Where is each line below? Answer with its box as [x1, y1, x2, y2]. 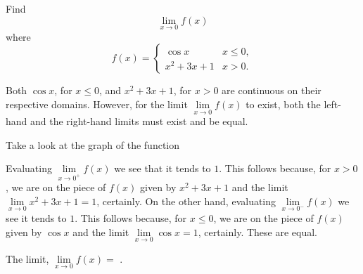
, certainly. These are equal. [198, 224, 318, 239]
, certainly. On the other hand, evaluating [96, 193, 276, 208]
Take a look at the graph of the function [6, 137, 180, 152]
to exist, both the [246, 97, 321, 111]
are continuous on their [222, 83, 321, 98]
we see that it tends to [114, 161, 211, 176]
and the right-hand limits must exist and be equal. [30, 114, 248, 129]
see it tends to [6, 211, 67, 225]
